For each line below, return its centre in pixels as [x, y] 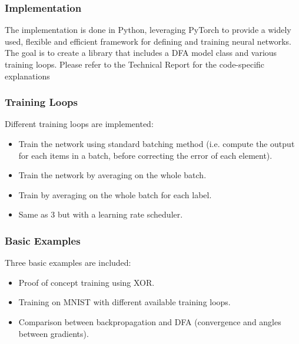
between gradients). [54, 333]
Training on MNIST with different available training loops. [124, 302]
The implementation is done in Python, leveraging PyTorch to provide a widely [148, 30]
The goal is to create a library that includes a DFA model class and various [141, 53]
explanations [27, 76]
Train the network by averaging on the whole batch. [112, 175]
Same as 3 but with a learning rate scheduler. [101, 214]
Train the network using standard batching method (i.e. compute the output [157, 143]
